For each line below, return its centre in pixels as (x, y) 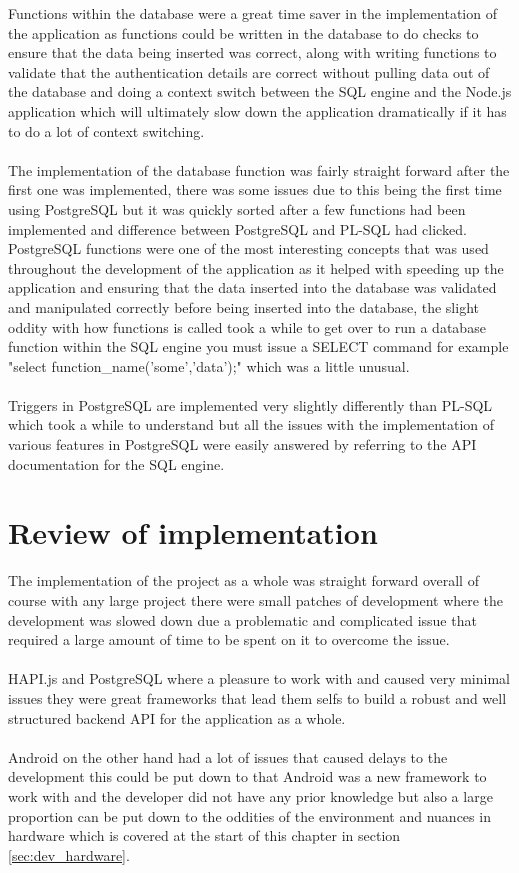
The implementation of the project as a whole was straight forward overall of (243, 580)
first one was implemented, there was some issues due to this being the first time (255, 189)
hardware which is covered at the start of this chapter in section (204, 835)
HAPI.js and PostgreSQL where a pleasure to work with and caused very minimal (259, 678)
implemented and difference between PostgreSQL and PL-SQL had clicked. (237, 228)
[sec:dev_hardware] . (69, 854)
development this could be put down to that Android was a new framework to (247, 776)
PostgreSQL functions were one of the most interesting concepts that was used (248, 248)
